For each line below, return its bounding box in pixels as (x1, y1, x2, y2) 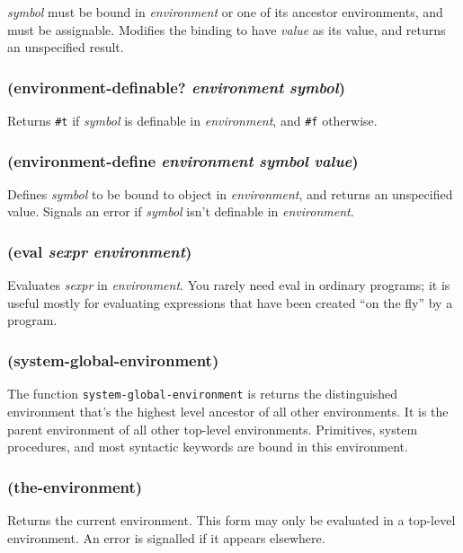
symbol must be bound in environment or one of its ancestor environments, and (7, 3, 443, 21)
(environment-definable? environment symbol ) (7, 75, 345, 98)
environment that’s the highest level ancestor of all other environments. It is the (7, 401, 449, 420)
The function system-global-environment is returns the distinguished (7, 384, 398, 403)
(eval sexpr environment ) (7, 240, 192, 262)
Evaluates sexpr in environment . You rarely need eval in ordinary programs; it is (7, 276, 450, 294)
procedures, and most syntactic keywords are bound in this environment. (7, 437, 408, 456)
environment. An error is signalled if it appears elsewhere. (7, 528, 325, 547)
